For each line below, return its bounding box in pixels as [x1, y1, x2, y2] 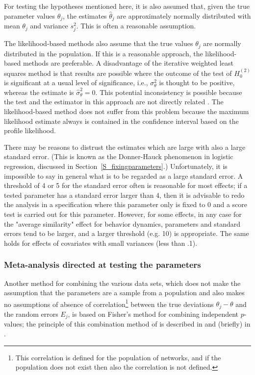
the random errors [4, 308, 58, 319]
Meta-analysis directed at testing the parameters [4, 258, 201, 271]
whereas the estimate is [4, 87, 74, 97]
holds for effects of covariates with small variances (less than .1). [4, 237, 198, 248]
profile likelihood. [4, 125, 56, 136]
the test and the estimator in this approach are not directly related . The [4, 96, 224, 107]
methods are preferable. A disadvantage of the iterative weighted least [23, 58, 233, 68]
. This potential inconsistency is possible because [95, 87, 242, 97]
